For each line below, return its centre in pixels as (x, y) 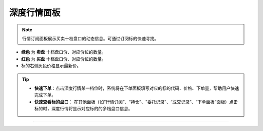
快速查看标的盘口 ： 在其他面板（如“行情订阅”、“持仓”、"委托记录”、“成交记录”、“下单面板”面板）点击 (136, 102)
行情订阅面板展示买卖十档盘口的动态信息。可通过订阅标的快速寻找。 (90, 38)
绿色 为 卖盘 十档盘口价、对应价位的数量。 (64, 52)
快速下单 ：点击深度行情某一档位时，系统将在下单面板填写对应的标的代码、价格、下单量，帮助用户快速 (137, 88)
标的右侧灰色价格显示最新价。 (51, 66)
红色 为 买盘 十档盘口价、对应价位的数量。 (64, 59)
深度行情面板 (35, 13)
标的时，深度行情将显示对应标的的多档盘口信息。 (83, 109)
